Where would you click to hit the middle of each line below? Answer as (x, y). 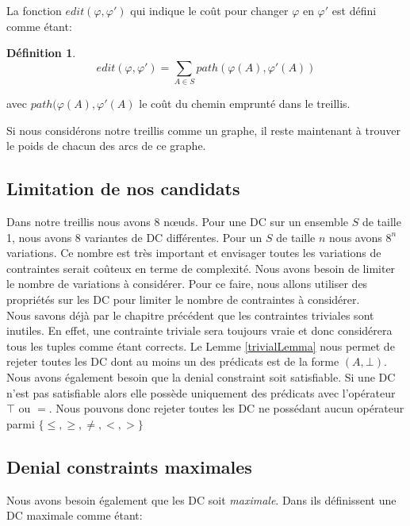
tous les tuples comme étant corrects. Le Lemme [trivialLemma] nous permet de (201, 346)
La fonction (34, 10)
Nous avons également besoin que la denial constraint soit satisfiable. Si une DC (201, 377)
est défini (354, 10)
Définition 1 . (41, 53)
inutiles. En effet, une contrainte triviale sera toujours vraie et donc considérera (199, 330)
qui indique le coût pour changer (209, 10)
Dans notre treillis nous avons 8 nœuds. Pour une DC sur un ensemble (178, 222)
